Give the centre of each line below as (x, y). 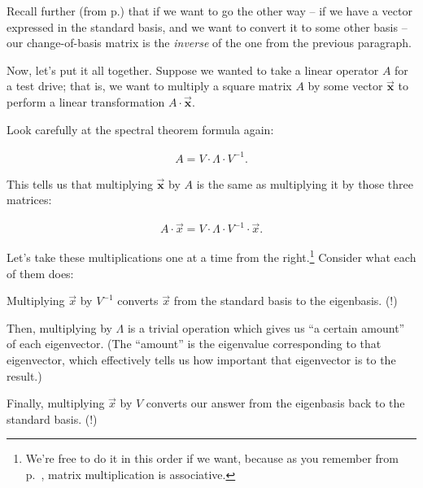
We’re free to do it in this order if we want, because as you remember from (212, 458)
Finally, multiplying (56, 403)
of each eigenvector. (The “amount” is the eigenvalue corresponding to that (194, 344)
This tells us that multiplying (80, 183)
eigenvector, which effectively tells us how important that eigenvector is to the (201, 360)
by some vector (345, 86)
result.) (24, 375)
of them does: (40, 273)
